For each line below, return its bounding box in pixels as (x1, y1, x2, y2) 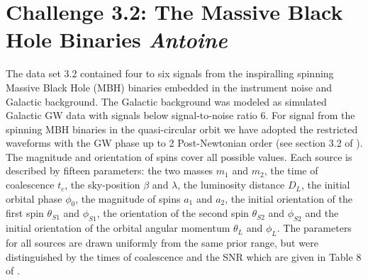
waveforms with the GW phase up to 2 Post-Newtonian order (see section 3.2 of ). (6, 135, 363, 150)
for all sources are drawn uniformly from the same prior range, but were (6, 235, 318, 250)
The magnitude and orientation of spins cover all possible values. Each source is (6, 149, 352, 164)
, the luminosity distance (177, 177, 285, 192)
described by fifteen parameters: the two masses (6, 163, 213, 178)
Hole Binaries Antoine (6, 25, 228, 55)
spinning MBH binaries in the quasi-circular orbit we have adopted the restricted (6, 121, 358, 136)
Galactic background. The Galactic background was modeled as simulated (6, 94, 327, 108)
